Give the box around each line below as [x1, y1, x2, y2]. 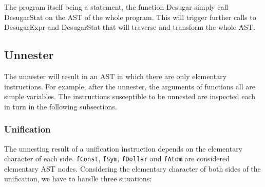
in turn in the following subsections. [4, 101, 117, 111]
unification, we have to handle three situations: [4, 173, 152, 184]
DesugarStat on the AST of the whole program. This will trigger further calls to [4, 11, 256, 22]
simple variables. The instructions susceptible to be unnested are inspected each [4, 91, 256, 102]
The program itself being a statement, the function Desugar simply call [4, 2, 229, 12]
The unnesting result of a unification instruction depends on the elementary [4, 143, 243, 154]
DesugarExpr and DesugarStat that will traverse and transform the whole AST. [4, 22, 255, 32]
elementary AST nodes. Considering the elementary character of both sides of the [4, 163, 261, 174]
